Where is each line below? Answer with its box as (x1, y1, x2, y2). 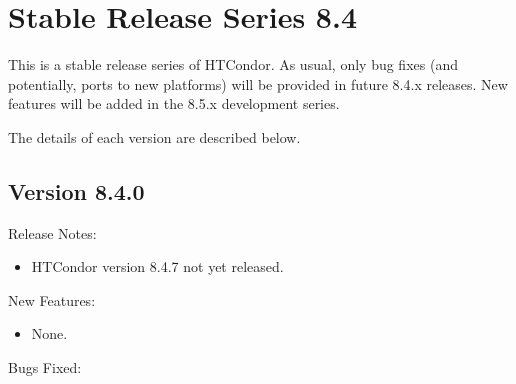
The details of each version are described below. (8, 126, 301, 147)
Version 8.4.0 (8, 175, 145, 206)
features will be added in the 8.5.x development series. (8, 93, 340, 114)
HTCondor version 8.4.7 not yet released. (31, 256, 284, 277)
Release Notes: (8, 222, 97, 243)
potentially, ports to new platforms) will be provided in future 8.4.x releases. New (8, 73, 508, 94)
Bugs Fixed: (8, 357, 82, 378)
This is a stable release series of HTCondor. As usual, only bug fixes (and (8, 54, 458, 75)
